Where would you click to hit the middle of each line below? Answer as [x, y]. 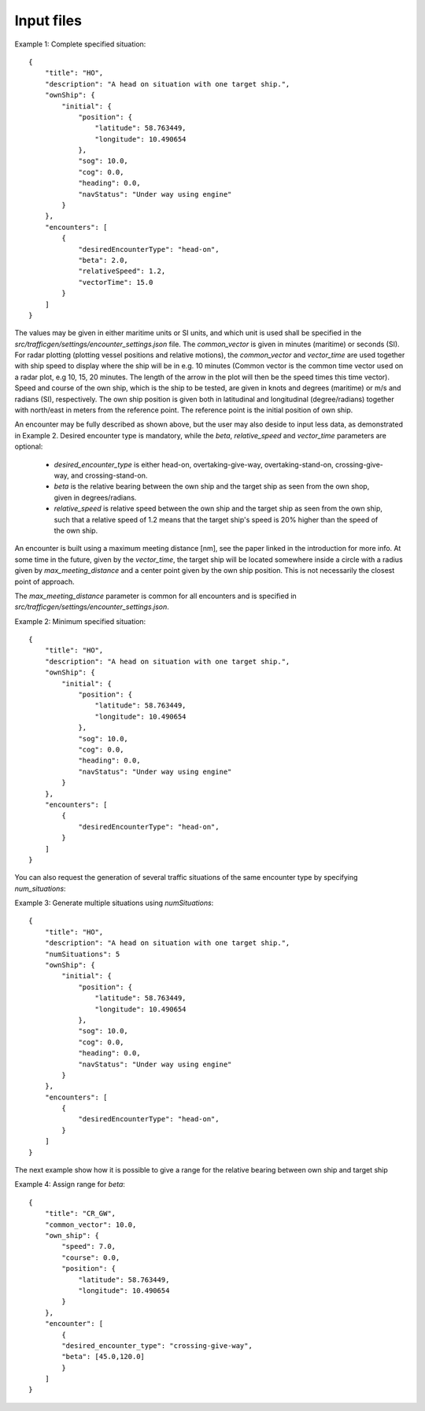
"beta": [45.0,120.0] [103, 1357]
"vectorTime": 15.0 [116, 282]
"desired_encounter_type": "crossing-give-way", [157, 1345]
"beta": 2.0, [103, 260]
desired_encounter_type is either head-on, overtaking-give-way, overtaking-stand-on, [194, 464]
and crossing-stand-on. [109, 475]
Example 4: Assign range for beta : [70, 1184]
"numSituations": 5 [82, 954]
